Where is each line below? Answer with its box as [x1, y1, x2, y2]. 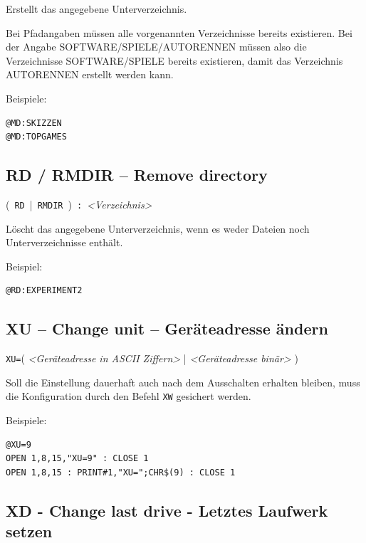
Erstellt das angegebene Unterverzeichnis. [6, 1, 187, 16]
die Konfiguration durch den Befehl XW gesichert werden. [6, 389, 251, 404]
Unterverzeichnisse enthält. [6, 235, 123, 250]
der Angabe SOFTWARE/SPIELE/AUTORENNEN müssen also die [6, 39, 307, 54]
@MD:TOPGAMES [6, 132, 67, 142]
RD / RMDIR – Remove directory [6, 164, 268, 186]
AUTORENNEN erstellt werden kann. [6, 67, 174, 82]
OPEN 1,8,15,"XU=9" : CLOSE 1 [6, 453, 149, 464]
